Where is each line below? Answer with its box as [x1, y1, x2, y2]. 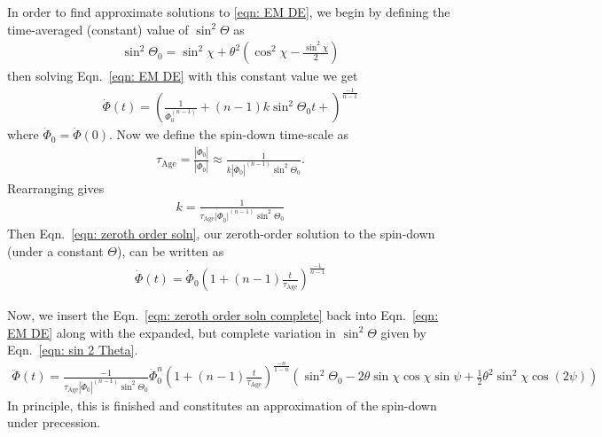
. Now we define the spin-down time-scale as [108, 125, 349, 144]
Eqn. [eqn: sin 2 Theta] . [7, 340, 138, 359]
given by [380, 323, 426, 341]
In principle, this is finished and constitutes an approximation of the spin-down [7, 395, 437, 414]
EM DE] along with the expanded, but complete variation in [7, 323, 336, 341]
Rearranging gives [7, 178, 105, 197]
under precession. [7, 413, 101, 432]
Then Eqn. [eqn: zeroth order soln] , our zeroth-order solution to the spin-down [7, 224, 435, 243]
